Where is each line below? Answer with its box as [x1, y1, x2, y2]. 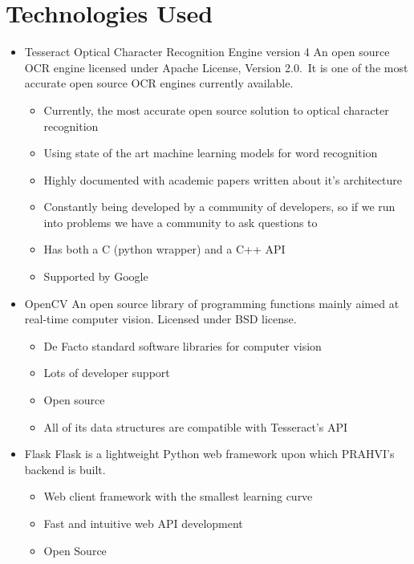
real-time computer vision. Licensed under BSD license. [24, 310, 297, 327]
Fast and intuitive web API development [43, 515, 243, 531]
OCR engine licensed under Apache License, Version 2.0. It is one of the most [24, 59, 408, 75]
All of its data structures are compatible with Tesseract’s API [43, 418, 347, 435]
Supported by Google [43, 268, 148, 285]
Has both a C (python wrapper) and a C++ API [43, 241, 286, 258]
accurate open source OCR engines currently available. [24, 75, 294, 91]
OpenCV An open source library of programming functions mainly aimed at [24, 294, 400, 311]
